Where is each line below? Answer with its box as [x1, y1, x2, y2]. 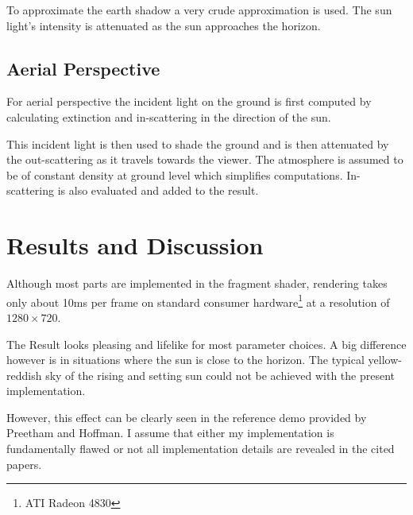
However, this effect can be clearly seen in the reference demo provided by [6, 409, 367, 425]
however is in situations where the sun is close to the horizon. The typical [6, 351, 365, 368]
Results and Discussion [6, 229, 264, 261]
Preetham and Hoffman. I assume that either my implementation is [6, 424, 334, 441]
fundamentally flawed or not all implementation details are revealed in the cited [6, 440, 395, 457]
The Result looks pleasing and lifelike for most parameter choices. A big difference [6, 335, 407, 352]
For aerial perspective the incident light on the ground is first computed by [6, 93, 372, 110]
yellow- [368, 351, 402, 368]
